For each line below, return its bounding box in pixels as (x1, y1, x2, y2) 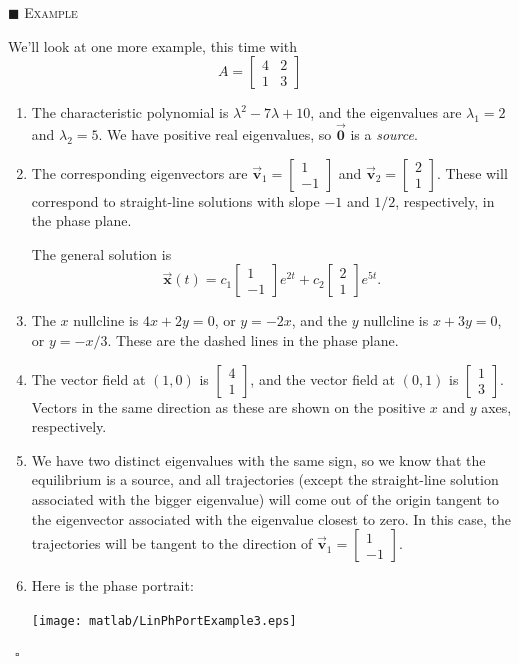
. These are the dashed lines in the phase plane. (107, 329, 399, 350)
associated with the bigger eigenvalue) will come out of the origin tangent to (31, 488, 500, 509)
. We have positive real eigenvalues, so (98, 124, 332, 144)
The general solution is (31, 243, 172, 264)
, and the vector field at (250, 368, 396, 389)
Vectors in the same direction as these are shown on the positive (31, 396, 426, 417)
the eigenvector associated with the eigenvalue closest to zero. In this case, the (31, 508, 511, 529)
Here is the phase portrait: (31, 575, 194, 596)
